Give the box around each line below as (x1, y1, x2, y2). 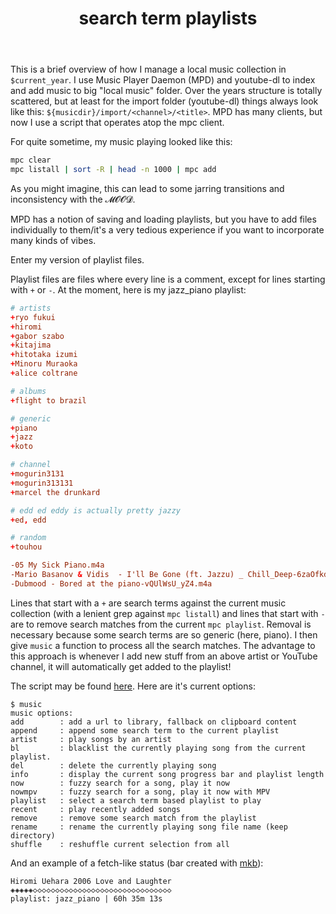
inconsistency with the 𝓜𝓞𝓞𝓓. (10, 193, 136, 205)
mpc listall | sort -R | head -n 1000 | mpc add (10, 165, 217, 175)
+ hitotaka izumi (10, 350, 78, 360)
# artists (10, 303, 52, 313)
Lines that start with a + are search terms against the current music (10, 597, 287, 609)
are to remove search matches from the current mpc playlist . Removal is (10, 618, 312, 630)
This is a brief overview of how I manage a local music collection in (10, 63, 287, 76)
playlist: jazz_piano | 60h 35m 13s (10, 893, 163, 904)
